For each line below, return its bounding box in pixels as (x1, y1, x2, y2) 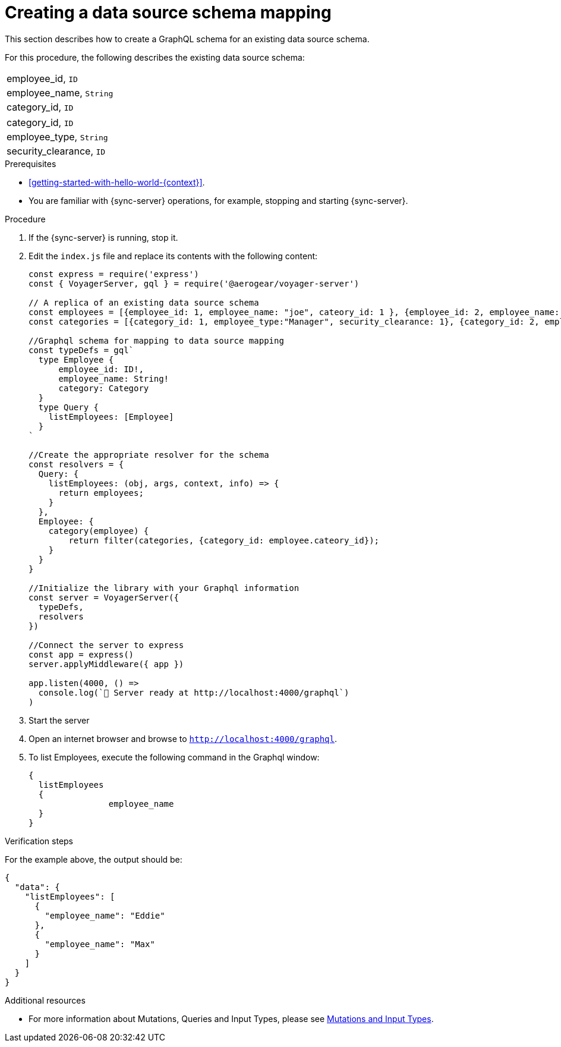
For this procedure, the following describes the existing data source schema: (5, 52, 305, 62)
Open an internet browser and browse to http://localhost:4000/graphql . (29, 733, 337, 744)
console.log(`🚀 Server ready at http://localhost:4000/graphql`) (38, 687, 349, 697)
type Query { (38, 402, 99, 412)
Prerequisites (5, 158, 56, 169)
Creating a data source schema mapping (5, 2, 332, 23)
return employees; (58, 488, 144, 498)
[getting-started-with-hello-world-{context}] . (29, 177, 205, 187)
